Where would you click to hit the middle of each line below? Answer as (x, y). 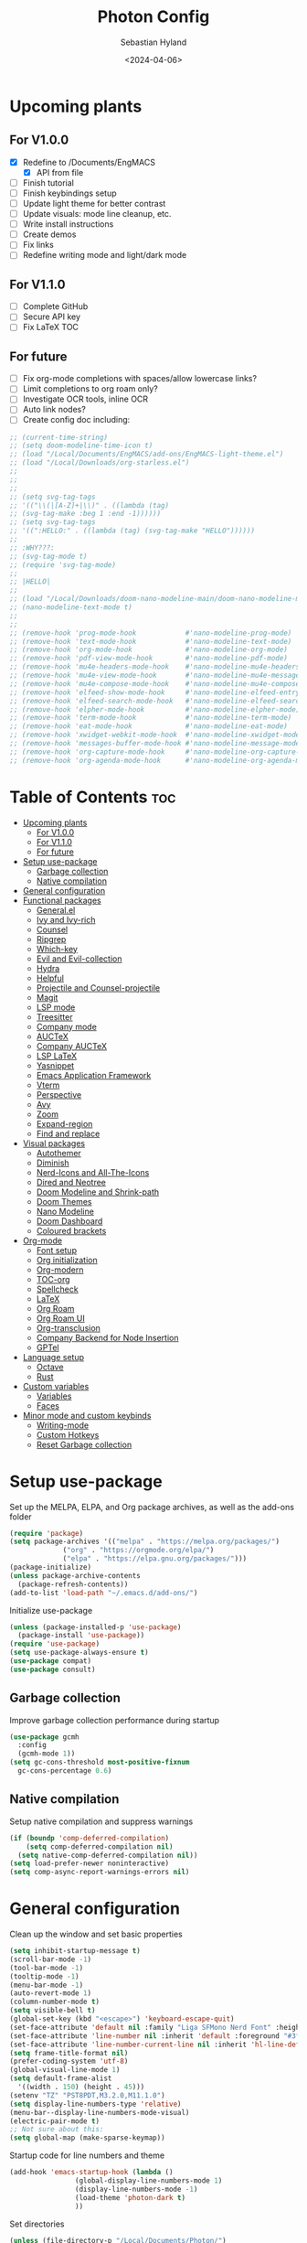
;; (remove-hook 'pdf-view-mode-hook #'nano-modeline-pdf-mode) (148, 659)
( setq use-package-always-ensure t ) (79, 1653)
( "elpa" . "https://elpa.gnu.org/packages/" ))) (155, 1559)
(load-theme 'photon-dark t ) (130, 2197)
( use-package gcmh (44, 1737)
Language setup (53, 1357)
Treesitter (54, 1016)
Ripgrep (51, 939)
